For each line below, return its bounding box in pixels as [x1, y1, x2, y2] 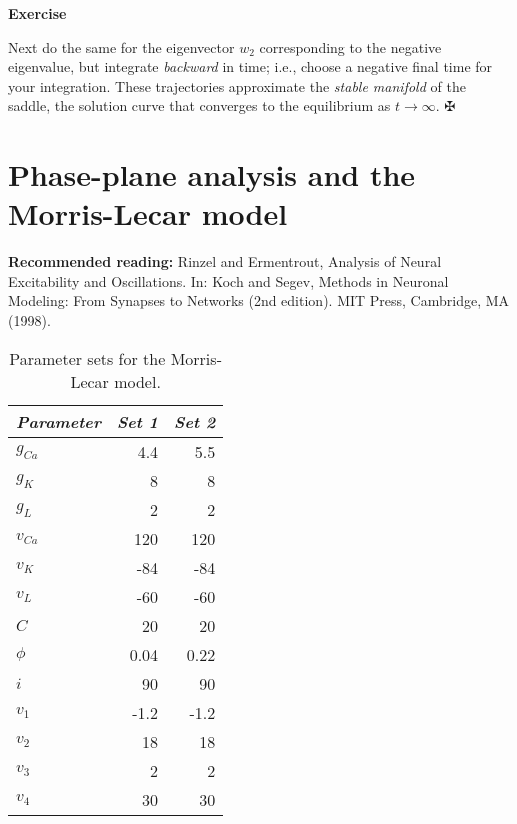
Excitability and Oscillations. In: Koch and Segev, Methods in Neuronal [8, 270, 449, 291]
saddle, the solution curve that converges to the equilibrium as [8, 95, 391, 116]
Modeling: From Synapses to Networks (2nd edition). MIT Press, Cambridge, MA [8, 290, 510, 311]
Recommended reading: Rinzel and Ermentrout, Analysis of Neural [8, 251, 442, 272]
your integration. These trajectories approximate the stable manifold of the [8, 75, 466, 96]
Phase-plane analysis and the [8, 154, 416, 195]
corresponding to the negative [259, 36, 442, 57]
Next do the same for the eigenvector [8, 36, 235, 57]
